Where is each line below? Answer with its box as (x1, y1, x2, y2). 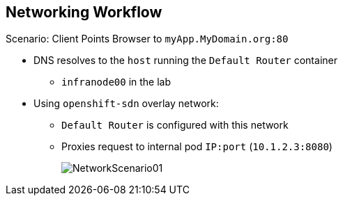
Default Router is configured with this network (61, 119, 289, 131)
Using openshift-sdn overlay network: (33, 97, 219, 110)
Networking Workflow (6, 3, 162, 21)
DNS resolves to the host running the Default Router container (33, 54, 337, 67)
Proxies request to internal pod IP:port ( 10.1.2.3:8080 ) (61, 140, 333, 153)
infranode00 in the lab (61, 76, 171, 88)
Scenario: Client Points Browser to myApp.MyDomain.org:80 (6, 33, 289, 45)
